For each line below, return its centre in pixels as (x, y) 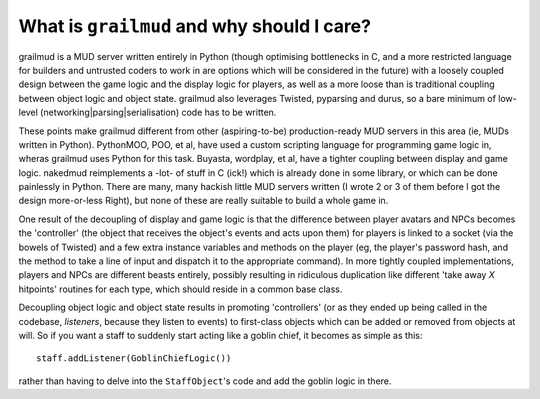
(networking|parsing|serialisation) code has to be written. (158, 112)
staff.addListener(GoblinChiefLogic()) (134, 358)
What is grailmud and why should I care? (195, 26)
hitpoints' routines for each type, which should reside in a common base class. (180, 289)
